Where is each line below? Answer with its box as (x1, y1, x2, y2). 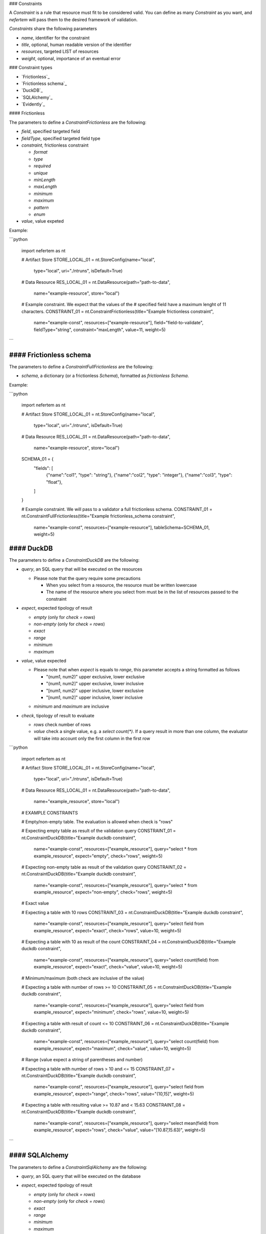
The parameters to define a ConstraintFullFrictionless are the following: (9, 363, 154, 370)
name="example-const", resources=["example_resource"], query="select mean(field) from (33, 1120, 219, 1126)
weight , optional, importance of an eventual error (21, 55, 121, 61)
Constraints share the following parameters (9, 26, 97, 32)
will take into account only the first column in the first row (33, 735, 150, 741)
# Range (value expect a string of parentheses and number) (21, 1057, 143, 1063)
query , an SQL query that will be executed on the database (21, 1173, 141, 1179)
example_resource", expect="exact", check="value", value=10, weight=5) (33, 964, 183, 970)
